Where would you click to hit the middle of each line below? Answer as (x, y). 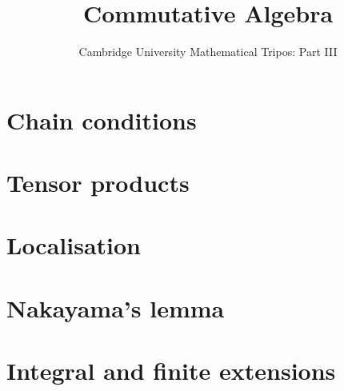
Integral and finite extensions (171, 371)
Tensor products (98, 183)
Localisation (74, 245)
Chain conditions (102, 120)
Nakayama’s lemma (116, 307)
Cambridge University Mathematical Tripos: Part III (208, 52)
